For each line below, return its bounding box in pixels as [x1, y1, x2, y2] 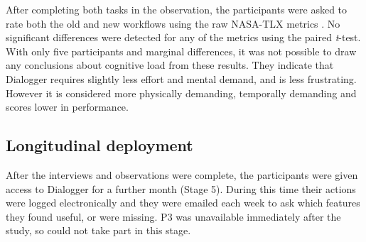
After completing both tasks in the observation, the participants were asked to [6, 2, 348, 16]
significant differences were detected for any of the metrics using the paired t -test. [6, 30, 361, 45]
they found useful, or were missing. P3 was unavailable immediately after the [6, 209, 341, 224]
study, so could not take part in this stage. [6, 223, 191, 238]
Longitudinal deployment [6, 134, 193, 156]
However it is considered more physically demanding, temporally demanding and [6, 85, 357, 100]
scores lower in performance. [6, 99, 129, 114]
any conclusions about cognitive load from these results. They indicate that [6, 57, 334, 72]
